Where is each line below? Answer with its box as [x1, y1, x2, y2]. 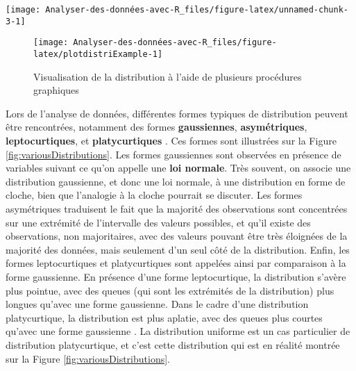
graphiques [33, 83, 79, 97]
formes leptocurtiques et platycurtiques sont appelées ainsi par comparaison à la [6, 256, 346, 270]
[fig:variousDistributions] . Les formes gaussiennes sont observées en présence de [6, 147, 341, 161]
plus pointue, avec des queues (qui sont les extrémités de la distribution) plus [6, 283, 334, 297]
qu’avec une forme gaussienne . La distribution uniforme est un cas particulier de [6, 324, 350, 338]
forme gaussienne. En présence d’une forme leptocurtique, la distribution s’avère [6, 269, 346, 283]
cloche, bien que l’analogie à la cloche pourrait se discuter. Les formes [6, 188, 303, 202]
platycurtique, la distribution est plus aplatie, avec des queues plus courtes [6, 310, 323, 324]
